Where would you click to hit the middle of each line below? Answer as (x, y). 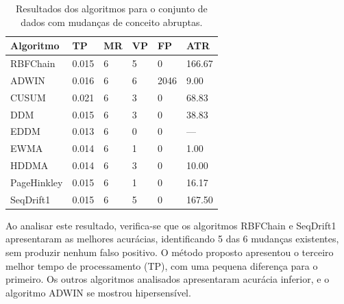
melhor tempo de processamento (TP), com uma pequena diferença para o (162, 265)
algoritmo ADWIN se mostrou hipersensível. (98, 292)
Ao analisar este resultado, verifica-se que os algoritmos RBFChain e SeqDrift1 (171, 225)
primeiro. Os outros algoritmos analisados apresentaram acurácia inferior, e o (168, 279)
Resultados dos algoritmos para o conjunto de (111, 8)
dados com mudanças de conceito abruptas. (112, 22)
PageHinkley (37, 182)
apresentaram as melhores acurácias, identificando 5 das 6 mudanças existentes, (172, 239)
